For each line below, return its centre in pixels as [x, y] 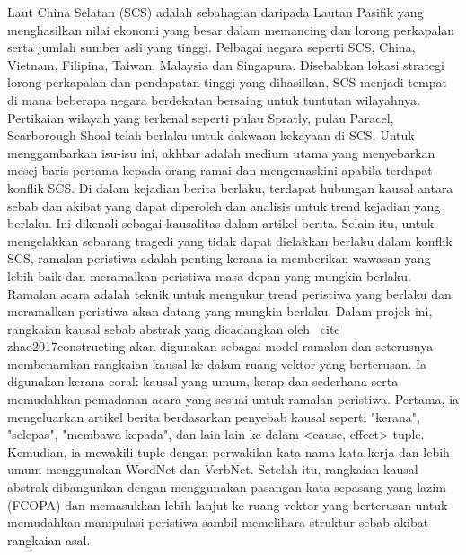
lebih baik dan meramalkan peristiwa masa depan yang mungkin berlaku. [209, 275]
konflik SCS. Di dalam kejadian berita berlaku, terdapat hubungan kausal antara [230, 187]
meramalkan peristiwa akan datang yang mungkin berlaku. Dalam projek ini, [220, 311]
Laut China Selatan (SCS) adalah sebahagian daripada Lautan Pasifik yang [215, 12]
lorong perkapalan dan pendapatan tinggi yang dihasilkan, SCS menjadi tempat [227, 82]
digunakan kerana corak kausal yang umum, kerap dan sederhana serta [203, 381]
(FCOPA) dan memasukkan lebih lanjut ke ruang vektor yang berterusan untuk [228, 504]
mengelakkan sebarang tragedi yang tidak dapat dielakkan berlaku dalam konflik [230, 240]
